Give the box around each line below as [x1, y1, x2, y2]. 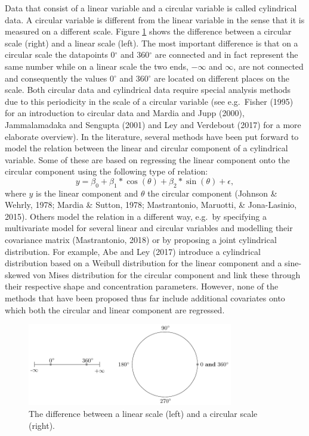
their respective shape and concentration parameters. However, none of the [5, 280, 279, 292]
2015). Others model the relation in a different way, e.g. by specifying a [5, 210, 267, 222]
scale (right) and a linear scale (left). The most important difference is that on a [5, 36, 298, 49]
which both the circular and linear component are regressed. [5, 303, 225, 316]
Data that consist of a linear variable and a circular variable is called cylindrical [5, 2, 297, 14]
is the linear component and [36, 186, 138, 199]
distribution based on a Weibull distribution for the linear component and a [5, 257, 282, 269]
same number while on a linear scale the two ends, [5, 60, 189, 72]
